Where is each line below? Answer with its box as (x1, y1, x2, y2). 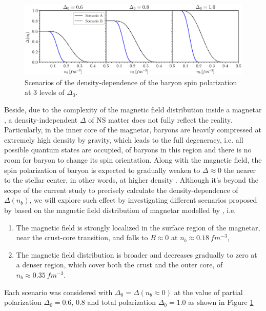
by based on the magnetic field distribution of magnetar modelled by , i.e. (4, 205, 236, 216)
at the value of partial (174, 286, 243, 297)
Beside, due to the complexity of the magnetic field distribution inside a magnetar (4, 104, 262, 115)
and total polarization (87, 297, 156, 307)
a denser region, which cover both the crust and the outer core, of (16, 259, 223, 270)
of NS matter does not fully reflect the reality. (88, 114, 233, 125)
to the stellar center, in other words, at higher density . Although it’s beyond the (4, 174, 258, 185)
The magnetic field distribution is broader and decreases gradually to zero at (16, 249, 257, 260)
